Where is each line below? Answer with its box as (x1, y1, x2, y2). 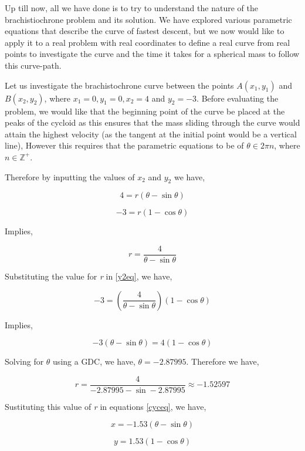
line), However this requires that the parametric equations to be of (5, 139, 244, 152)
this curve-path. (5, 59, 62, 71)
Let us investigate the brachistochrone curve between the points (5, 79, 234, 91)
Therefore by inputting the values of (5, 170, 135, 183)
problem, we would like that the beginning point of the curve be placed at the (5, 105, 285, 117)
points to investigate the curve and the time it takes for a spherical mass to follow (5, 48, 300, 60)
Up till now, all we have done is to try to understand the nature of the (5, 2, 258, 14)
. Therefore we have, (186, 355, 259, 368)
